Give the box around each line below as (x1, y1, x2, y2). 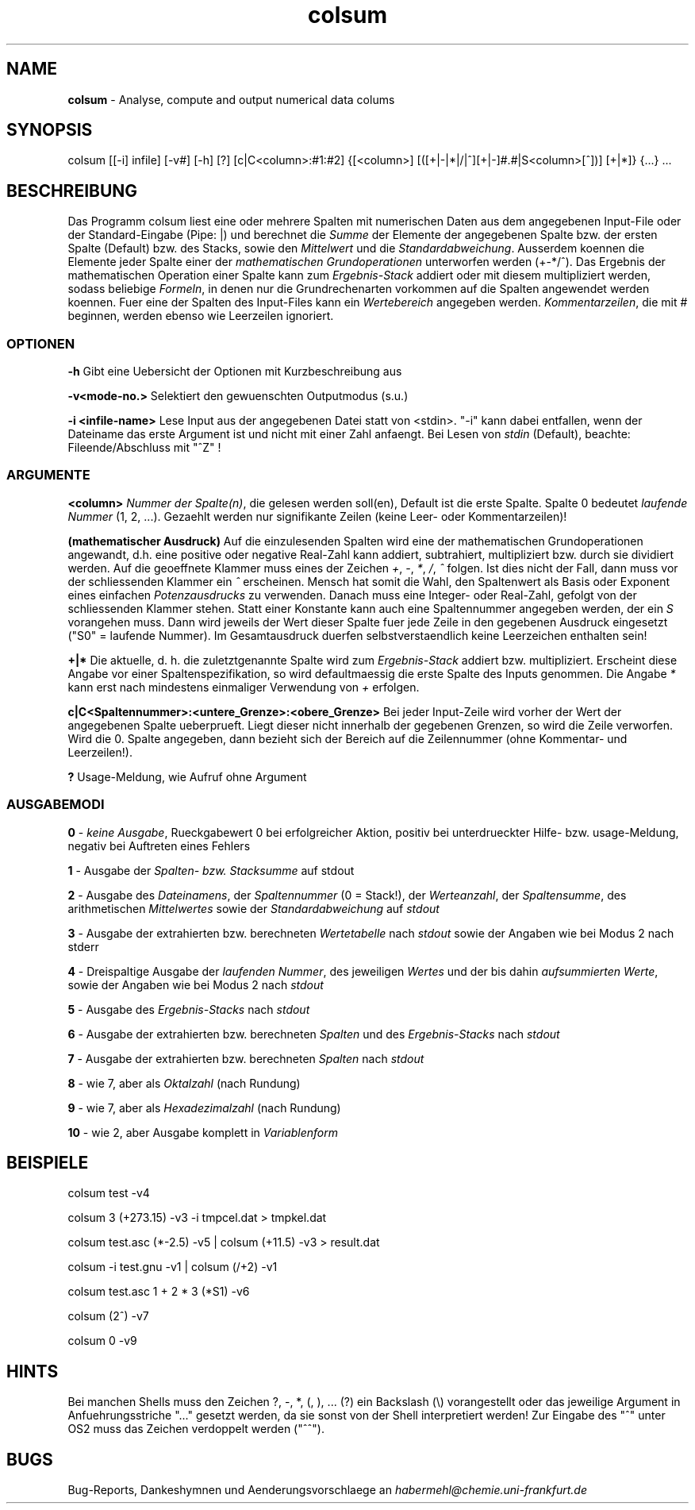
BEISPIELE (6, 1152, 89, 1173)
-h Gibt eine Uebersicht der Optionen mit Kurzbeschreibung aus (67, 364, 402, 379)
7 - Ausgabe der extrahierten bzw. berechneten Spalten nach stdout (67, 1051, 424, 1065)
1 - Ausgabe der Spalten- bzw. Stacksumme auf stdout (67, 863, 355, 877)
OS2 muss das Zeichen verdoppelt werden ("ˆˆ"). (67, 1422, 324, 1436)
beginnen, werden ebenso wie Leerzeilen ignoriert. (67, 309, 334, 323)
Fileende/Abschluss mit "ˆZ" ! (67, 441, 221, 455)
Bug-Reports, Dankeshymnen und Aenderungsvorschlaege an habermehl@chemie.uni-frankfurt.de (67, 1483, 587, 1497)
